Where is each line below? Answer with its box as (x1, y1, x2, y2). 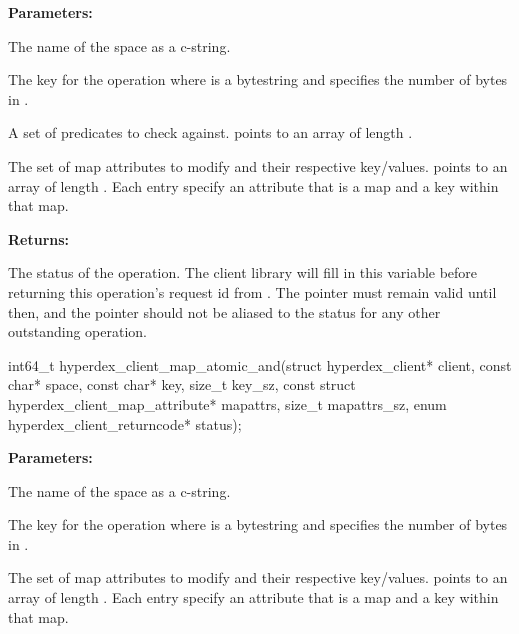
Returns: (8, 228, 70, 249)
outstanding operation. (8, 321, 147, 342)
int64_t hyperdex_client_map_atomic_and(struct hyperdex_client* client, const (8, 354, 512, 375)
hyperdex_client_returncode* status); (8, 413, 242, 434)
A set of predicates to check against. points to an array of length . (8, 122, 413, 143)
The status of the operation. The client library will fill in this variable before (8, 262, 478, 283)
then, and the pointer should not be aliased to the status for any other (8, 301, 441, 322)
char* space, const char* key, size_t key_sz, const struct (8, 374, 356, 395)
